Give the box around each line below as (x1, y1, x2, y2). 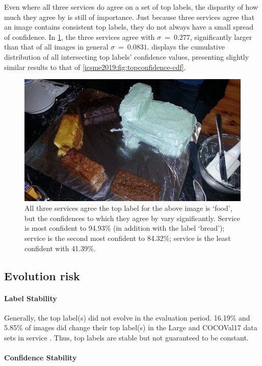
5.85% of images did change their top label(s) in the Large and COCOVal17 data (4, 322, 257, 333)
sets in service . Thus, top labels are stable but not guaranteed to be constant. (4, 332, 249, 343)
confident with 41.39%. (24, 242, 96, 253)
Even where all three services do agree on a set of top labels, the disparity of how (4, 2, 258, 12)
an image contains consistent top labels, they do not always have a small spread (4, 21, 253, 32)
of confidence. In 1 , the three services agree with (4, 31, 155, 42)
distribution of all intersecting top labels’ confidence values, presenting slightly (4, 51, 249, 62)
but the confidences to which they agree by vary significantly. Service (24, 212, 240, 223)
